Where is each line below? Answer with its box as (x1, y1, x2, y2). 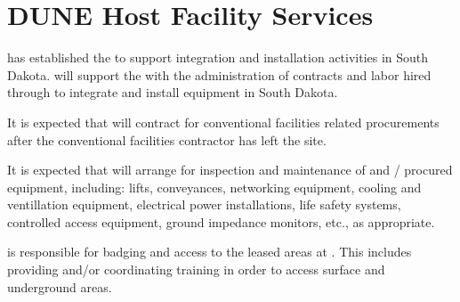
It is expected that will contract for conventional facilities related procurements (7, 112, 440, 131)
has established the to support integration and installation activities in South (7, 48, 429, 67)
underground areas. (7, 277, 112, 296)
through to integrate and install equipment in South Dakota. (7, 83, 338, 102)
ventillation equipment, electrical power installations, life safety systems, (7, 195, 401, 214)
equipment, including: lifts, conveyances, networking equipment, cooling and (7, 177, 422, 196)
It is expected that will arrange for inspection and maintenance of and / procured (7, 160, 453, 179)
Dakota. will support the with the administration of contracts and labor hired (7, 65, 432, 84)
